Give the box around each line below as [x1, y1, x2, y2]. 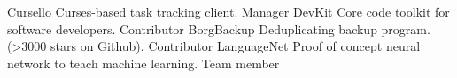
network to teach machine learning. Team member [7, 53, 280, 72]
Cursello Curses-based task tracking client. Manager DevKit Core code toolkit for [7, 3, 450, 20]
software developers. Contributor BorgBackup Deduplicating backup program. [7, 19, 430, 38]
